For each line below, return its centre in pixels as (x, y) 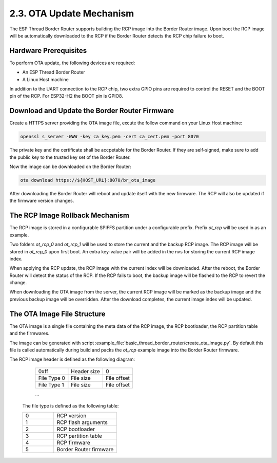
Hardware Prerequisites (48, 51)
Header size (85, 371)
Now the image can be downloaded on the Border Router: (71, 166)
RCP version (72, 416)
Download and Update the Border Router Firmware (92, 111)
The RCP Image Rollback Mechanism (69, 216)
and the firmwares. (29, 334)
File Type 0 (52, 378)
